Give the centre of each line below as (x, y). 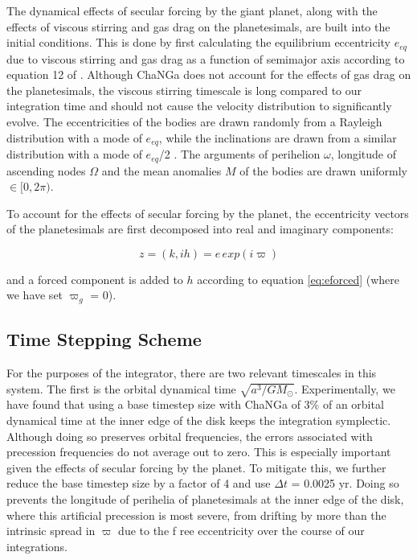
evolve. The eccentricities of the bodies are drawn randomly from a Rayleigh (194, 122)
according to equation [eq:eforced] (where (298, 279)
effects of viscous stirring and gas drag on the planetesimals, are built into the (198, 26)
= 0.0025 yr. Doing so (345, 483)
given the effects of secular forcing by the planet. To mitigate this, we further (196, 467)
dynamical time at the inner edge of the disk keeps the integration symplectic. (199, 420)
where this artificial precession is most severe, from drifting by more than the (196, 515)
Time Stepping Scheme (104, 339)
